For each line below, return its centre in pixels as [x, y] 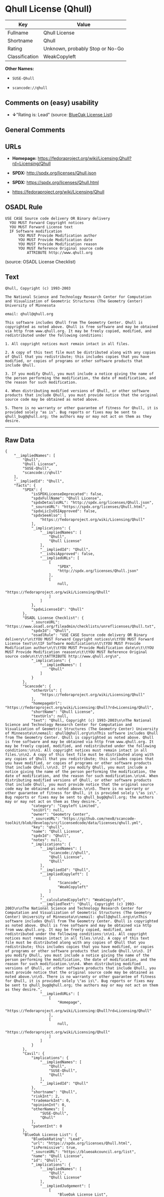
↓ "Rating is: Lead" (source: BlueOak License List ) [62, 114]
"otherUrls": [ [47, 691]
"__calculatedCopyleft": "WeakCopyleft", [82, 900]
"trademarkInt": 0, [51, 1101]
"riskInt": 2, [45, 1096]
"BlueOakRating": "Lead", [57, 1139]
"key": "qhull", [48, 827]
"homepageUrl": [47, 703]
